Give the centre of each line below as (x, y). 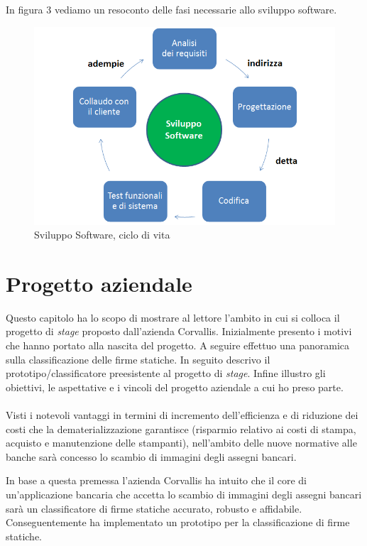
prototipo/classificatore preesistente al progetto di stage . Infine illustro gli (166, 373)
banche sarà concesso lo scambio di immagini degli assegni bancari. (151, 456)
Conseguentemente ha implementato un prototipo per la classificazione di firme (178, 522)
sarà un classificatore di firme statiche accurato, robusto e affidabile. (154, 508)
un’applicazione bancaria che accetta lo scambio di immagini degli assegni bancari (184, 494)
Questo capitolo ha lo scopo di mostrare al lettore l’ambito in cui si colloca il (173, 317)
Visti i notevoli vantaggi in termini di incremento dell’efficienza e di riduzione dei (182, 415)
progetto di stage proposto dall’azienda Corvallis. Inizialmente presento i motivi (179, 331)
